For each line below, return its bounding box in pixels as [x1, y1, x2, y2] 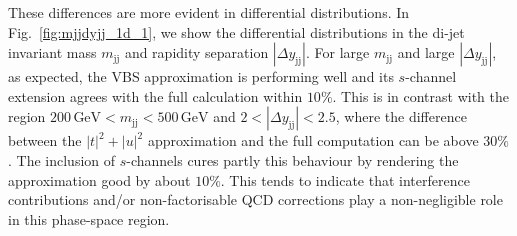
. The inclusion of [8, 149, 116, 170]
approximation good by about [8, 169, 191, 190]
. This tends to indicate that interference [220, 169, 470, 190]
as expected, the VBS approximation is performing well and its [8, 66, 394, 87]
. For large [305, 42, 370, 63]
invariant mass [8, 42, 97, 63]
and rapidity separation [124, 42, 269, 63]
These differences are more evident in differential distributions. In [8, 2, 410, 22]
